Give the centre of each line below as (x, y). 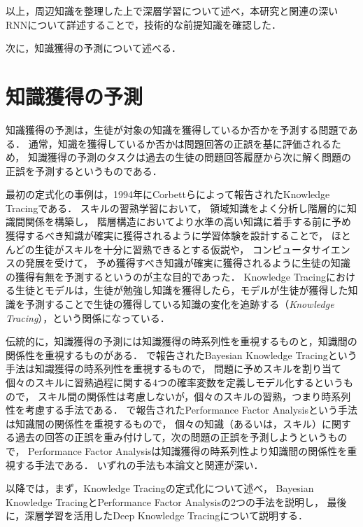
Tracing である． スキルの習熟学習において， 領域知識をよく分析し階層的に (177, 208)
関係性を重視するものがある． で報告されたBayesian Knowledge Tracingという (181, 354)
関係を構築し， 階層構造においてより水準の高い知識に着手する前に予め (188, 222)
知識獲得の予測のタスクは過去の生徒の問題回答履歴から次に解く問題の (189, 157)
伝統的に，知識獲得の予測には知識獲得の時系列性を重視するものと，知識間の (181, 341)
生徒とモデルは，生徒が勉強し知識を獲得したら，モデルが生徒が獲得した (181, 290)
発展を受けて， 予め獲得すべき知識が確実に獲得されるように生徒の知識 (187, 263)
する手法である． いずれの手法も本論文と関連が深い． (139, 464)
